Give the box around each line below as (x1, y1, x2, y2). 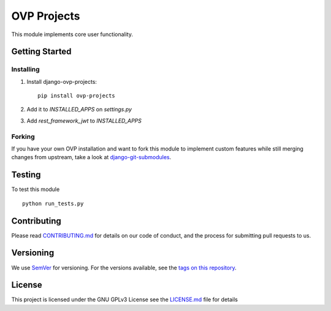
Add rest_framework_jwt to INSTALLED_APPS (26, 117, 142, 124)
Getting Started (11, 47, 72, 57)
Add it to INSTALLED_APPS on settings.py (26, 106, 132, 113)
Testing (11, 170, 41, 180)
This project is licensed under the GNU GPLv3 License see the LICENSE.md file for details (11, 296, 238, 303)
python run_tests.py (22, 200, 84, 207)
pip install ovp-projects (37, 92, 116, 99)
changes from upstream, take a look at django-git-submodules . (11, 154, 172, 161)
